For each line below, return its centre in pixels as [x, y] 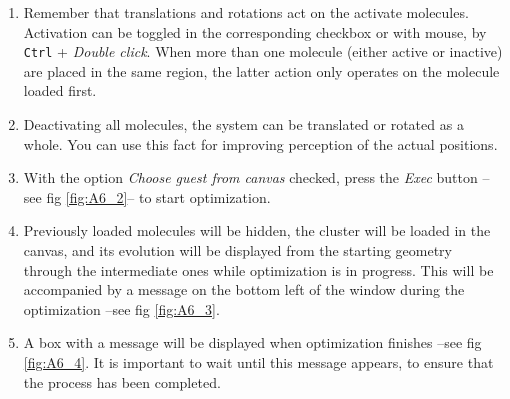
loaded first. [60, 90]
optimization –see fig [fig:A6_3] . [121, 308]
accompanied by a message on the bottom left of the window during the [244, 289]
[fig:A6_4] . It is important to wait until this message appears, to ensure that [258, 361]
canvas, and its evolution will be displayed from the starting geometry [237, 250]
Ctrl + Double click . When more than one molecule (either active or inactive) [263, 51]
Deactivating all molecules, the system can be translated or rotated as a [243, 124]
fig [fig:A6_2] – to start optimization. [158, 196]
